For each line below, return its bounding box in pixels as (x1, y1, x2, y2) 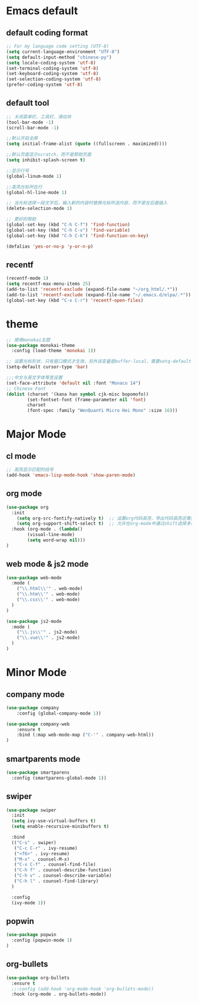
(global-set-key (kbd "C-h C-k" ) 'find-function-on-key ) (6, 232, 149, 239)
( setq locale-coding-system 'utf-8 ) (6, 60, 96, 66)
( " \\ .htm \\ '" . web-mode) (16, 591, 81, 598)
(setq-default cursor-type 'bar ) (6, 364, 88, 370)
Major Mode (6, 427, 67, 441)
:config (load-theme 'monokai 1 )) (11, 348, 96, 354)
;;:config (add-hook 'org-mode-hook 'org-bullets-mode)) (11, 986, 154, 992)
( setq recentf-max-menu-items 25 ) (6, 281, 91, 287)
